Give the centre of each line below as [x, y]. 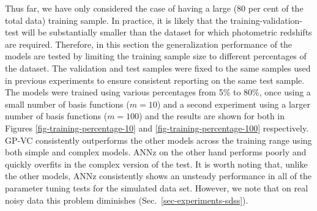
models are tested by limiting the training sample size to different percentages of [156, 56]
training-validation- [267, 20]
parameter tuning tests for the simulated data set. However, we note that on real [157, 187]
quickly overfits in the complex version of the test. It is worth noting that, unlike [156, 164]
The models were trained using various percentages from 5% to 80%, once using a [158, 92]
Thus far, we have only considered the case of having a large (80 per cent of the [154, 8]
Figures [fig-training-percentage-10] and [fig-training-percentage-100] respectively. [157, 128]
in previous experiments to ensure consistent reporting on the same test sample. [155, 80]
